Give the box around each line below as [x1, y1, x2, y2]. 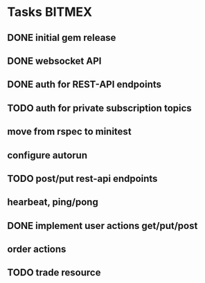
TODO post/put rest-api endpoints [7, 172, 158, 184]
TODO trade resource [7, 267, 101, 279]
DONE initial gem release [7, 32, 116, 44]
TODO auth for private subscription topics [7, 102, 192, 114]
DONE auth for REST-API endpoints [7, 79, 161, 91]
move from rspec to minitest [7, 126, 132, 138]
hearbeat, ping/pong [7, 197, 98, 208]
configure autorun [7, 149, 88, 161]
